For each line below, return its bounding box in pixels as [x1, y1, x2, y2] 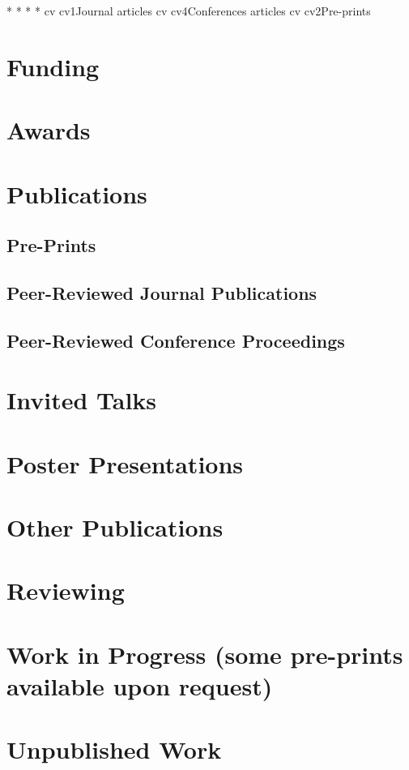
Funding [6, 49, 100, 83]
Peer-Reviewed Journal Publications [6, 280, 317, 305]
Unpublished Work [6, 733, 222, 766]
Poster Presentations [6, 447, 244, 480]
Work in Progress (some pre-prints [6, 637, 403, 670]
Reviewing [6, 574, 125, 607]
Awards [6, 113, 91, 147]
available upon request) [6, 669, 273, 702]
